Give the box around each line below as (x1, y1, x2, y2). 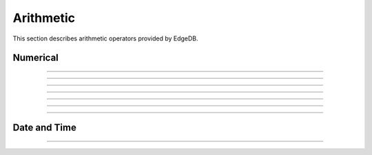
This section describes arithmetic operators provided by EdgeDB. (12, 34, 199, 43)
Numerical (12, 52, 59, 64)
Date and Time (12, 122, 77, 134)
